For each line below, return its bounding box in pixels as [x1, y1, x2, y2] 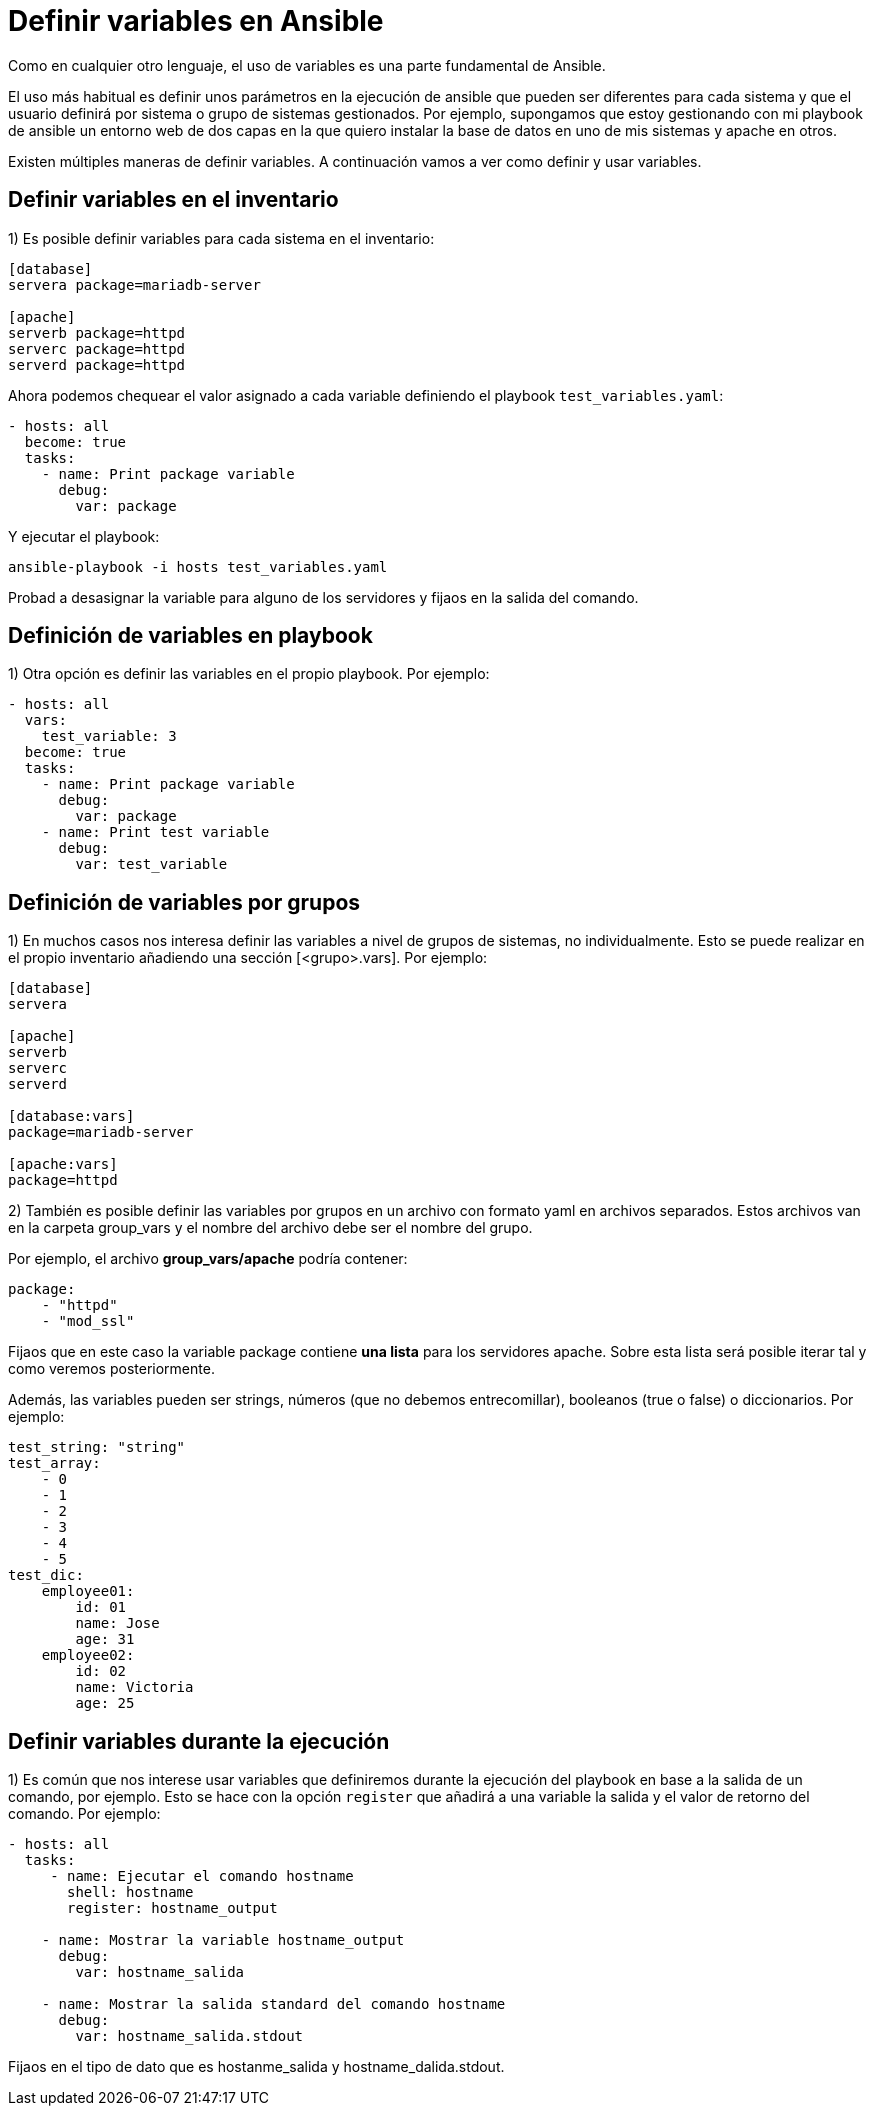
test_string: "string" [8, 1439, 186, 1456]
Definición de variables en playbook [8, 623, 373, 649]
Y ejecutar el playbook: [8, 527, 160, 545]
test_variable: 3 [41, 728, 177, 745]
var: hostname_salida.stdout [75, 2028, 304, 2045]
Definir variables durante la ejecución [8, 1728, 390, 1754]
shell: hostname [67, 1884, 194, 1901]
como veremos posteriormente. [8, 1360, 215, 1378]
